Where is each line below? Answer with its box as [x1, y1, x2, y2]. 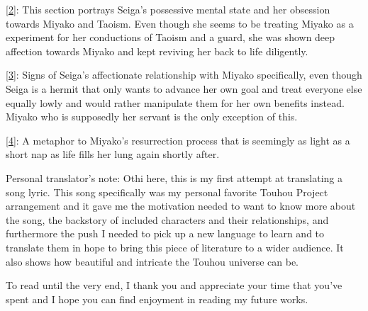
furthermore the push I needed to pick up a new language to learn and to [6, 226, 325, 241]
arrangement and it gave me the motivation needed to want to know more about [6, 198, 356, 213]
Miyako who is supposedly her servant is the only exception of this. [6, 109, 298, 124]
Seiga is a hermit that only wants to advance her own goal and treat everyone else [6, 81, 362, 96]
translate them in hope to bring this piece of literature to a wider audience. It [6, 239, 344, 254]
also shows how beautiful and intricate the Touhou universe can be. [6, 254, 299, 268]
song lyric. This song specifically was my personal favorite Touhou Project [6, 184, 328, 199]
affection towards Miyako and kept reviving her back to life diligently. [6, 43, 308, 58]
